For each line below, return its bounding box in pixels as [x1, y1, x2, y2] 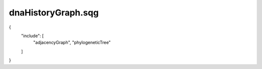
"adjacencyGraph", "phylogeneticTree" [33, 40, 111, 45]
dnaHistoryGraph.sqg [9, 7, 99, 18]
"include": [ [21, 33, 44, 39]
